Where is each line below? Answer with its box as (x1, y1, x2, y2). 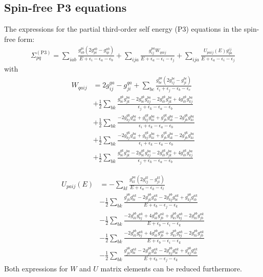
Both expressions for (4, 263, 68, 274)
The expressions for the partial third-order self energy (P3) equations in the (4, 24, 242, 34)
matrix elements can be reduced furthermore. (100, 263, 242, 274)
